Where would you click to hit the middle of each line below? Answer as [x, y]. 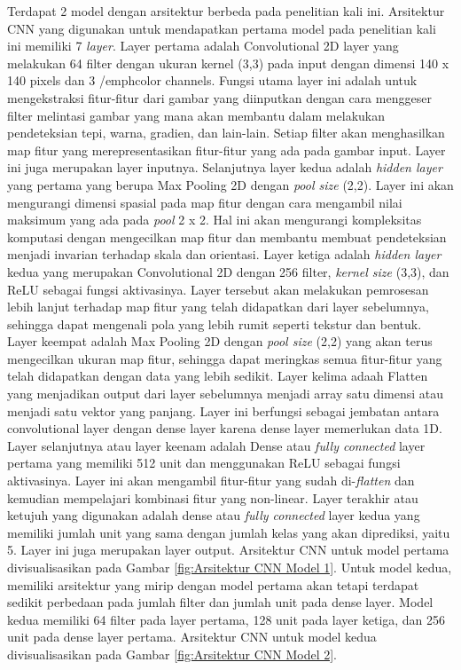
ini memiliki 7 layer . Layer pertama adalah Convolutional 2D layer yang [203, 46]
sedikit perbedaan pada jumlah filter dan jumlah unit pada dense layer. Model [220, 602]
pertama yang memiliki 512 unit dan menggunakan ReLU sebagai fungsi [204, 463]
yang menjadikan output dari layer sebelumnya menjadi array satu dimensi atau [225, 394]
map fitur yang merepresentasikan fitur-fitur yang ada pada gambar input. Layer [227, 150]
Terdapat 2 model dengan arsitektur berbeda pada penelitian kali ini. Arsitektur [226, 11]
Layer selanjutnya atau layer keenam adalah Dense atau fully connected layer [216, 445]
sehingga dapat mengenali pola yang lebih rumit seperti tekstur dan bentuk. [215, 323]
